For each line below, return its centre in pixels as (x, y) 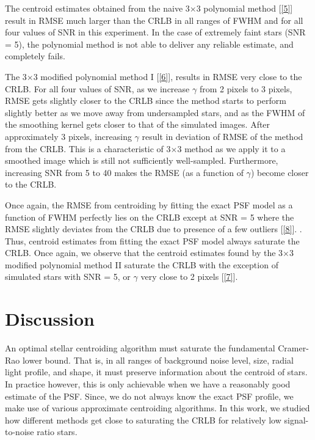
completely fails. (35, 56)
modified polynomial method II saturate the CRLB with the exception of (142, 264)
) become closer (280, 172)
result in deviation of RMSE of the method (223, 136)
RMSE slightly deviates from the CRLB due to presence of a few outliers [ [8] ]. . (154, 229)
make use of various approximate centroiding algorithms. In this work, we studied (157, 408)
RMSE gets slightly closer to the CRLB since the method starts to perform (146, 101)
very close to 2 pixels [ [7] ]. (189, 277)
